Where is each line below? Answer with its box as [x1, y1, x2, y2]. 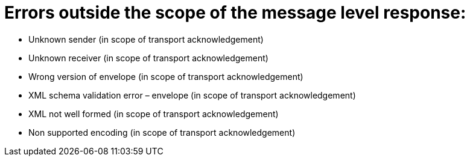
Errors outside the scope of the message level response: [4, 2, 466, 23]
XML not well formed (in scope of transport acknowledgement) [28, 108, 279, 119]
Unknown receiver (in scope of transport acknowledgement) [28, 52, 268, 63]
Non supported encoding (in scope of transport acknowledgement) [28, 127, 296, 138]
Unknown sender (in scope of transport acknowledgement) [28, 34, 264, 44]
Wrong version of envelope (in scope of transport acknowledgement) [28, 71, 303, 82]
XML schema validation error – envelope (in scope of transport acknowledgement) [28, 90, 356, 100]
